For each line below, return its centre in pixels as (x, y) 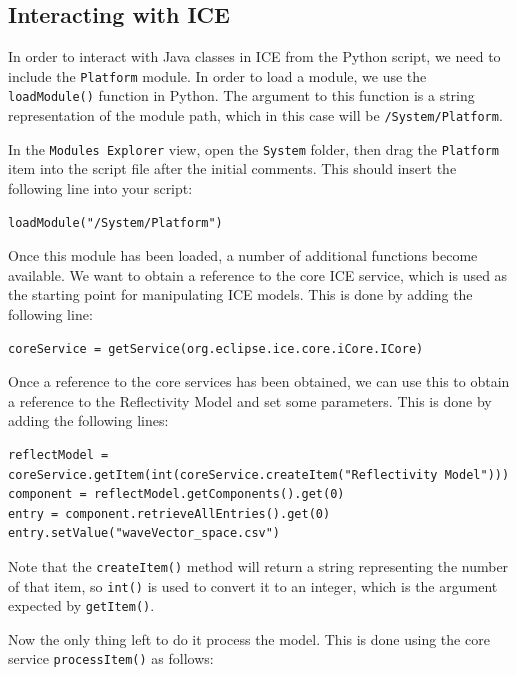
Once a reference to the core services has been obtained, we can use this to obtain (259, 381)
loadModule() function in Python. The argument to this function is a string (241, 95)
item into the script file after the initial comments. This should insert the (232, 168)
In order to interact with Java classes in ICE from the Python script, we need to (254, 56)
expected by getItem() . (81, 605)
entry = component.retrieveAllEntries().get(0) (169, 513)
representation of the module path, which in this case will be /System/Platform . (255, 115)
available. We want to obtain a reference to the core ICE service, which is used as (258, 274)
